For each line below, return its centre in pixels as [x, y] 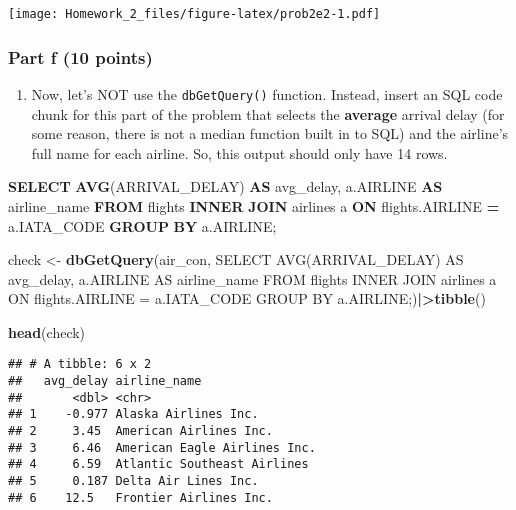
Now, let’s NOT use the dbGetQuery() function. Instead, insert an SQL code [267, 93]
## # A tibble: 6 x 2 [80, 364]
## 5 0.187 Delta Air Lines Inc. [133, 481]
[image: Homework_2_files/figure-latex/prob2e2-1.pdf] [194, 14]
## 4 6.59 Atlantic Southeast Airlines [158, 464]
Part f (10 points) [80, 56]
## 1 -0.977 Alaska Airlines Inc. [133, 414]
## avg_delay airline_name [105, 381]
